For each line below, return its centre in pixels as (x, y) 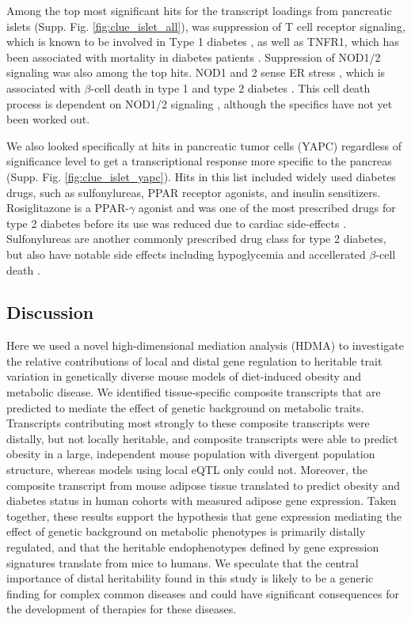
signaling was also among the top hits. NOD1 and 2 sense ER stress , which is (196, 72)
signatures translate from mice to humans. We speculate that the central (183, 562)
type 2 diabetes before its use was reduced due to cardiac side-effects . (177, 223)
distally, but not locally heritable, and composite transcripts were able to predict (202, 438)
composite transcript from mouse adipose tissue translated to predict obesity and (204, 485)
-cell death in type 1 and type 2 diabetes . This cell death (230, 87)
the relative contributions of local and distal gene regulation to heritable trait (194, 360)
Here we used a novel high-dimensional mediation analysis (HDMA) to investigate (205, 345)
